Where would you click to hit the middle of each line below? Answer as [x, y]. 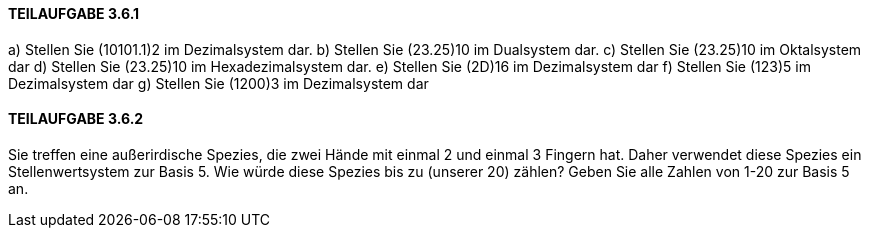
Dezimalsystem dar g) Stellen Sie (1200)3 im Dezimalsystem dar [218, 83]
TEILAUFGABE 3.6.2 [76, 119]
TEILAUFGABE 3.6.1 [74, 13]
